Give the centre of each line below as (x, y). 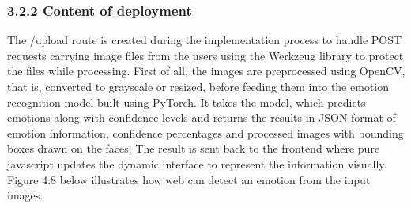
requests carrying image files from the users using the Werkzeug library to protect (205, 55)
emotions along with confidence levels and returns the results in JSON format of (202, 117)
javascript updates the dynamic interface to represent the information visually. (197, 163)
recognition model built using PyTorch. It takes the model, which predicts (187, 102)
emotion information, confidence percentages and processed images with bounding (205, 132)
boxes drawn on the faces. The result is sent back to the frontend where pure (194, 148)
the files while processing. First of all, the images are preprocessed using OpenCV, (206, 71)
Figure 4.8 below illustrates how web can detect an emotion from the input (189, 179)
